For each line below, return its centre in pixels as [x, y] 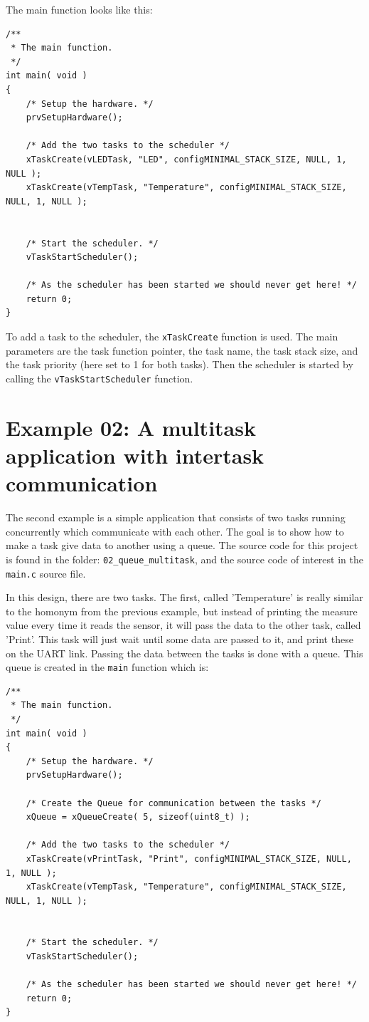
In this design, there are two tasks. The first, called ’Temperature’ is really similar [184, 597]
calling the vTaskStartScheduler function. [100, 378]
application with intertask [135, 455]
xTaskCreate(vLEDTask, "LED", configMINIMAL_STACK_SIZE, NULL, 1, [186, 159]
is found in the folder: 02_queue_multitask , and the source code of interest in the [184, 559]
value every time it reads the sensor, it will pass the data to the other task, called [183, 625]
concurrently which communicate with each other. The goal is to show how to [175, 531]
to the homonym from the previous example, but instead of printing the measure [182, 611]
